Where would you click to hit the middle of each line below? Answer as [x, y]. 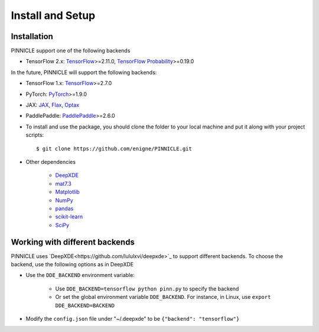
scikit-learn [69, 217]
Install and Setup [53, 15]
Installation [32, 36]
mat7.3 [64, 183]
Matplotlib [67, 192]
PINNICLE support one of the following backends [71, 51]
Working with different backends [73, 242]
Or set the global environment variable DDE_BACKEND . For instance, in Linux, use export [163, 297]
